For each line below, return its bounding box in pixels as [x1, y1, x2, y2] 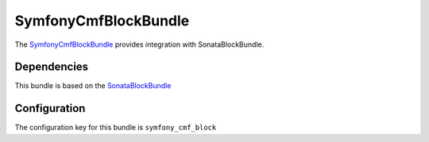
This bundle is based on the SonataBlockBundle [14, 81, 172, 90]
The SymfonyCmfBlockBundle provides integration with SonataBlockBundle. [14, 40, 265, 49]
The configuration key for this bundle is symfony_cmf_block [14, 123, 217, 132]
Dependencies [14, 60, 89, 74]
